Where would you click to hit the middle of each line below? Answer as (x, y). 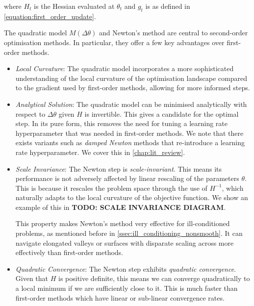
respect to (30, 114)
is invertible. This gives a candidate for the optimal (162, 114)
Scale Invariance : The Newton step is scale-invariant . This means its (119, 168)
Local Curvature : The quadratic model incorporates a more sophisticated (125, 68)
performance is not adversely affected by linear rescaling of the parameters (127, 178)
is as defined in (168, 6)
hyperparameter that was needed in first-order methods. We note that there (129, 133)
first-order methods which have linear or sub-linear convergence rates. (120, 297)
